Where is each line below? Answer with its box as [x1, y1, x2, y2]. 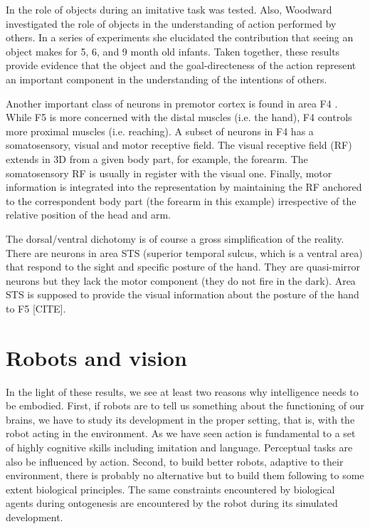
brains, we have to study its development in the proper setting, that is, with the [6, 412, 355, 426]
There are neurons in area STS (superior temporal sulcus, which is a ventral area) [6, 245, 363, 260]
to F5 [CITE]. [6, 300, 66, 315]
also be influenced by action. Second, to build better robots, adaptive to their [6, 454, 344, 468]
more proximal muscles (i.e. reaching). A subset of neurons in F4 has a [6, 123, 314, 138]
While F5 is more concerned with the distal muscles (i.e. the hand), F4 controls [6, 110, 352, 125]
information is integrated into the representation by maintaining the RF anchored [6, 179, 362, 194]
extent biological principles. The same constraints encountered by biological [6, 481, 335, 496]
